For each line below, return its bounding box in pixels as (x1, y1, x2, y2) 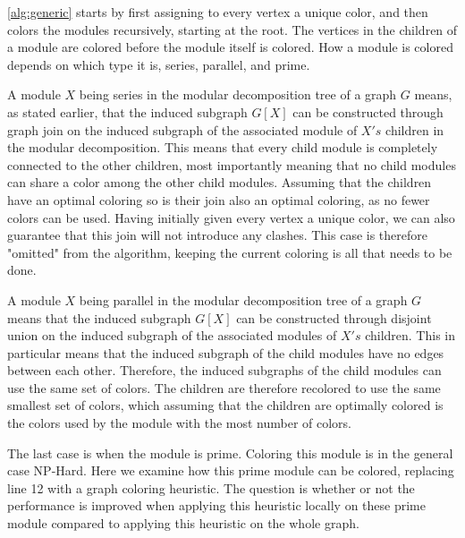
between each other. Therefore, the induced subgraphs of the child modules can (7, 361, 442, 380)
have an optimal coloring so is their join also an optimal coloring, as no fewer (7, 190, 430, 209)
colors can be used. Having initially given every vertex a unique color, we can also (7, 208, 455, 226)
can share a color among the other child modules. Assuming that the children (7, 173, 432, 192)
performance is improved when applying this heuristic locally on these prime (7, 496, 426, 515)
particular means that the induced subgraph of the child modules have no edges (7, 343, 444, 362)
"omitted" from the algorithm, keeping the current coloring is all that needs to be (7, 243, 452, 261)
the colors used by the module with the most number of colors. (7, 414, 352, 432)
